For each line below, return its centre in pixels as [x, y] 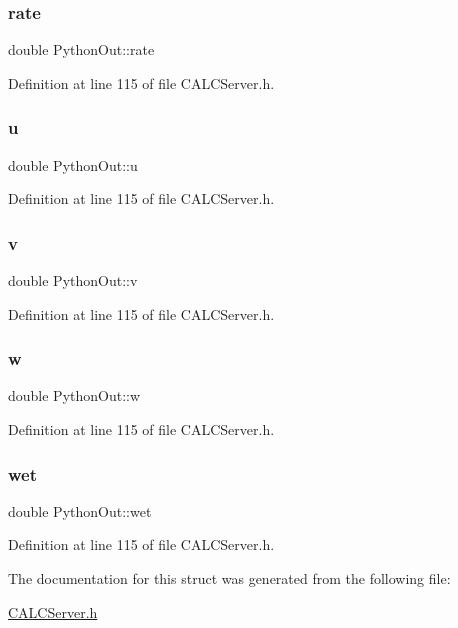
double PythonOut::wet [80, 510]
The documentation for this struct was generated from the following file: [229, 578]
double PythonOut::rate [81, 49]
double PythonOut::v [73, 280]
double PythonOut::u [73, 164]
